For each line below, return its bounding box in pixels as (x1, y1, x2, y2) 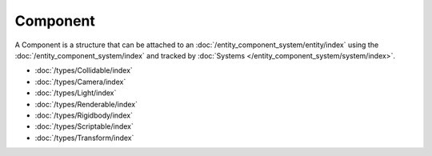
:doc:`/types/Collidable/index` (34, 66, 134, 75)
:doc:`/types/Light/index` (34, 88, 117, 98)
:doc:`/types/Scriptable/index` (34, 122, 134, 131)
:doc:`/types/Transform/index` (34, 133, 134, 142)
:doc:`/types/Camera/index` (34, 77, 126, 86)
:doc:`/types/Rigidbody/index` (34, 110, 134, 120)
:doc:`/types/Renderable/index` (34, 99, 138, 109)
